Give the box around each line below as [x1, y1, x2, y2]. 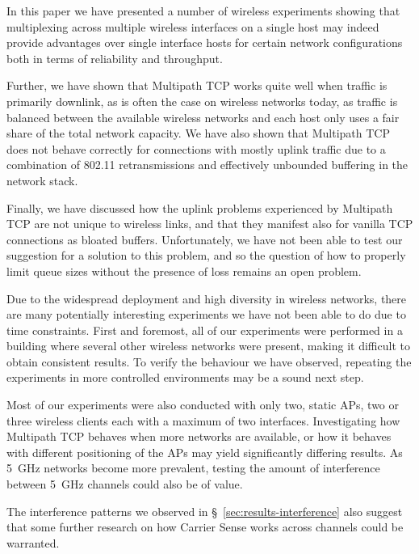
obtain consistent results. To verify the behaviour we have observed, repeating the [6, 353, 412, 370]
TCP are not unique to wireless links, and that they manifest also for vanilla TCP [6, 215, 413, 232]
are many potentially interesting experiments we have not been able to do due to [6, 306, 406, 323]
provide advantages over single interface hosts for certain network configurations [6, 34, 403, 51]
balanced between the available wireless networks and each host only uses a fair [6, 108, 400, 125]
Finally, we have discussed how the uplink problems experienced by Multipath [6, 199, 393, 216]
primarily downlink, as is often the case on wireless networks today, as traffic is [6, 92, 398, 109]
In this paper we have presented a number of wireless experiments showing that [6, 2, 400, 19]
